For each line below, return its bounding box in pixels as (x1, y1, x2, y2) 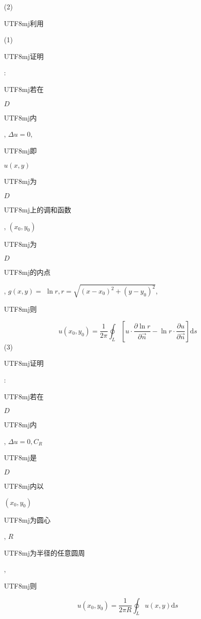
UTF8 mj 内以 (4, 481, 44, 491)
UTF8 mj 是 (4, 452, 37, 463)
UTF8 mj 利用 (4, 18, 44, 28)
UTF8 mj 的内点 (4, 267, 51, 277)
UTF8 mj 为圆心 (4, 514, 51, 525)
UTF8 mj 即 (4, 145, 37, 155)
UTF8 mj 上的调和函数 (4, 204, 71, 214)
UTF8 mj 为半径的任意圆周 (4, 547, 85, 558)
